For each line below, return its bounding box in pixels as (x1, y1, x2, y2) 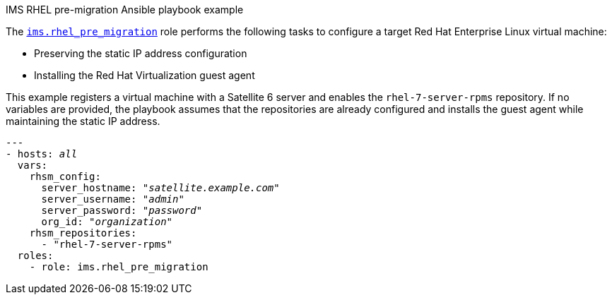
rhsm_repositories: (29, 227, 137, 239)
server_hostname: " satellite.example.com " (41, 182, 280, 193)
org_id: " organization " (41, 216, 173, 227)
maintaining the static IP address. (6, 115, 160, 127)
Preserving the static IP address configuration (34, 47, 247, 59)
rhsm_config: (29, 171, 101, 182)
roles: (17, 250, 54, 261)
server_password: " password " (41, 205, 203, 216)
